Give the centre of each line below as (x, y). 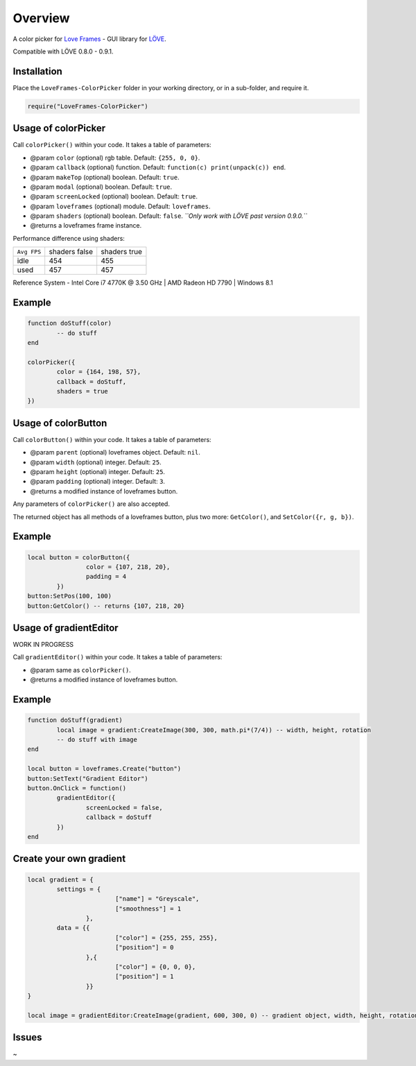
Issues (27, 1038)
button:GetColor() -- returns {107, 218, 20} (106, 606)
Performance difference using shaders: (69, 238)
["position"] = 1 (144, 976)
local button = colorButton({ (79, 557)
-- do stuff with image (97, 739)
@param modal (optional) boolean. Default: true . (101, 187)
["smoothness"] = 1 (148, 908)
